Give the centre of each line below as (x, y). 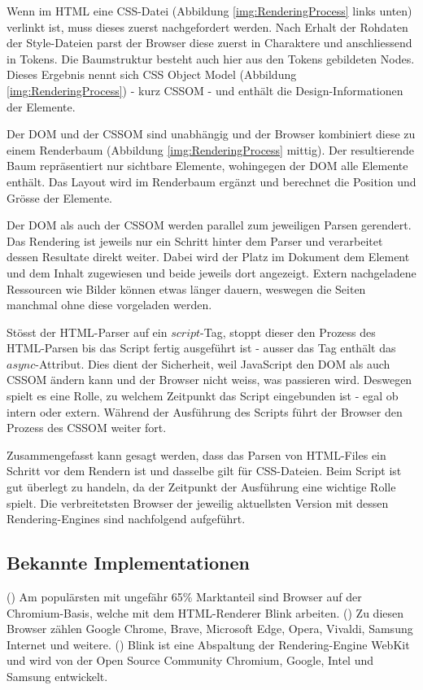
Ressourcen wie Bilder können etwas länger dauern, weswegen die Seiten (186, 288)
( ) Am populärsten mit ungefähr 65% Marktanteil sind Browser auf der (184, 597)
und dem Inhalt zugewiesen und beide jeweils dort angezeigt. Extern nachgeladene (211, 272)
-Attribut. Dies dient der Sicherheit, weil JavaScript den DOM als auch (213, 363)
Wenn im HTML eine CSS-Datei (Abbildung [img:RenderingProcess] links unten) (209, 11)
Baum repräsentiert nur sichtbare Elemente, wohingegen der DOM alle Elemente (207, 166)
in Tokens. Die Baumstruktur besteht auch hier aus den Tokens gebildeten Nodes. (211, 58)
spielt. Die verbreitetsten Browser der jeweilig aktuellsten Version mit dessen (198, 502)
